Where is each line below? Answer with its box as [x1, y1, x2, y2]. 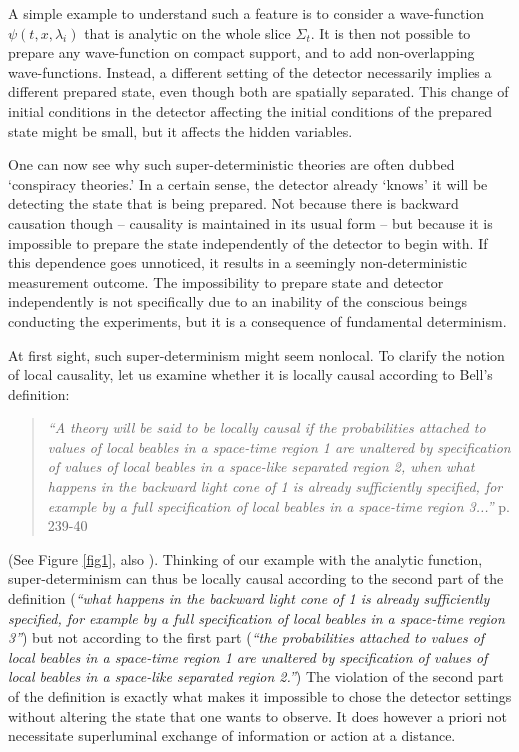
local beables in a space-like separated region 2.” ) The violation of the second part [8, 666, 504, 687]
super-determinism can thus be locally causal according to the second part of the [8, 568, 504, 589]
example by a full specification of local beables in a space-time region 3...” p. [47, 495, 511, 516]
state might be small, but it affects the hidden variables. [8, 120, 353, 141]
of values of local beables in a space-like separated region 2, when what [47, 456, 475, 477]
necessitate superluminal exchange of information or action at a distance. [8, 725, 456, 746]
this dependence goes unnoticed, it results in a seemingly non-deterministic [8, 252, 468, 273]
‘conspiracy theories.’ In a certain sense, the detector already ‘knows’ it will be [8, 173, 488, 194]
